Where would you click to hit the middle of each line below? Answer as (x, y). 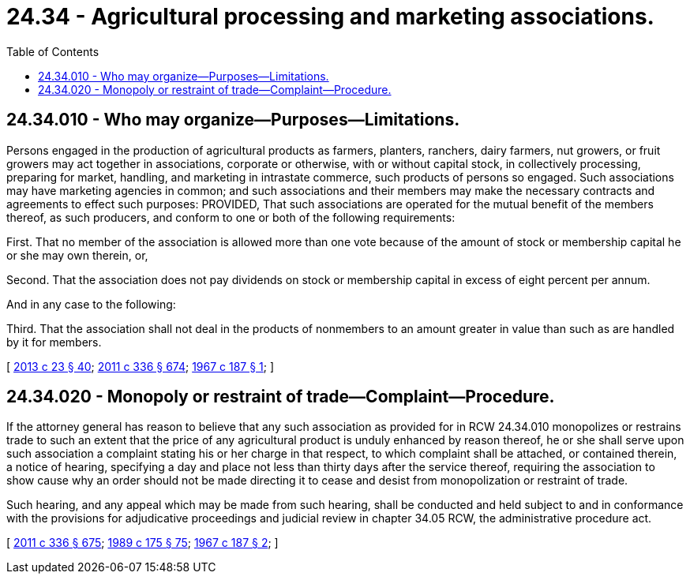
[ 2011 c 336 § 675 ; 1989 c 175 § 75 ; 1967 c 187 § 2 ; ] (142, 543)
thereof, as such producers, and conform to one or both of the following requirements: (231, 217)
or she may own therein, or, (77, 255)
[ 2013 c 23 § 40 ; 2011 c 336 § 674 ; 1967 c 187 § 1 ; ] (141, 366)
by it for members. (54, 342)
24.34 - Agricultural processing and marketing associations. (330, 17)
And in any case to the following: (91, 304)
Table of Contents (53, 51)
